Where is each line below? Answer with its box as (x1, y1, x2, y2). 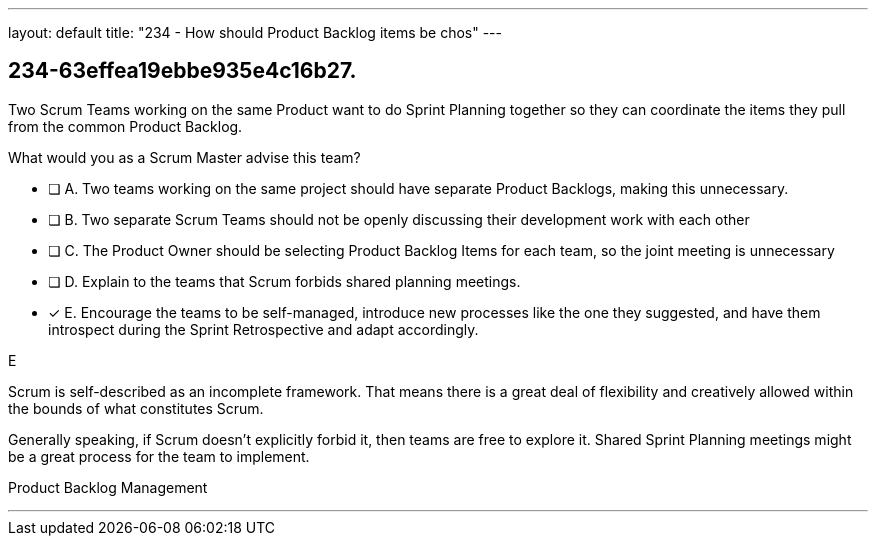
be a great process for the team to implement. (8, 447, 310, 465)
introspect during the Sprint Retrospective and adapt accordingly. (48, 320, 479, 338)
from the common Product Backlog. (8, 117, 243, 135)
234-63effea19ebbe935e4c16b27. (8, 58, 357, 84)
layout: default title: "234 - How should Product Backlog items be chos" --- (8, 24, 502, 41)
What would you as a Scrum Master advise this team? (8, 148, 361, 166)
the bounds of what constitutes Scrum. (8, 399, 264, 417)
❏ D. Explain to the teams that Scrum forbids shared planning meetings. (48, 272, 521, 290)
